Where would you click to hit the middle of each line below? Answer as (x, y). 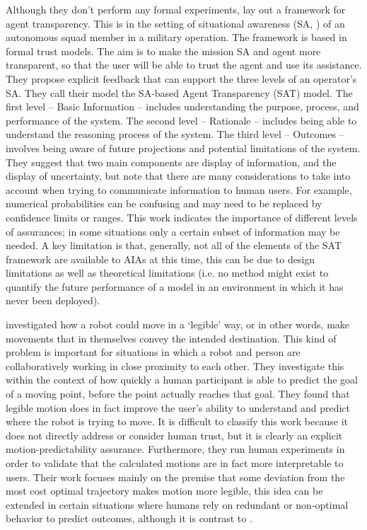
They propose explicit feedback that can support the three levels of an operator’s (181, 78)
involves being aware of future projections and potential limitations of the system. (183, 148)
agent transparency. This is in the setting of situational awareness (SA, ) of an (175, 23)
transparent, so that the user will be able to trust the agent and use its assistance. (184, 65)
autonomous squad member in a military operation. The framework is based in (176, 37)
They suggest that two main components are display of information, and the (171, 162)
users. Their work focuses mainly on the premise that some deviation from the (175, 477)
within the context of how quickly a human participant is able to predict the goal (182, 380)
